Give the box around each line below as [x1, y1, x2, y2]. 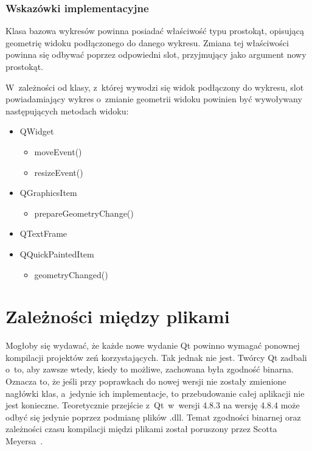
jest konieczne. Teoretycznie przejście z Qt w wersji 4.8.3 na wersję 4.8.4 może [5, 399, 300, 411]
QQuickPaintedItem [19, 247, 94, 260]
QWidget [19, 125, 54, 138]
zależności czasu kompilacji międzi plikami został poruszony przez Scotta [5, 422, 277, 435]
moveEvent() [34, 145, 82, 158]
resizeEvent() [34, 166, 83, 178]
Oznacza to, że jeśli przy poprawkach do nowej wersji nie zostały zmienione [5, 375, 286, 388]
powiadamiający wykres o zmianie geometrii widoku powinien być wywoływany [5, 93, 302, 105]
